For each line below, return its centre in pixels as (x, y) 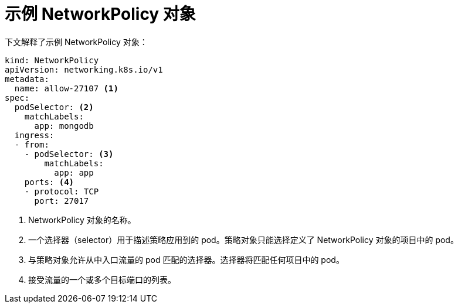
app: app (74, 172)
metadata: (27, 79)
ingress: (34, 135)
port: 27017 (62, 201)
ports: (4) (49, 182)
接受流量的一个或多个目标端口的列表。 (102, 279)
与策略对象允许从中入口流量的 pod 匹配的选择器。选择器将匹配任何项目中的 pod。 (186, 259)
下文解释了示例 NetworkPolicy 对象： (76, 42)
